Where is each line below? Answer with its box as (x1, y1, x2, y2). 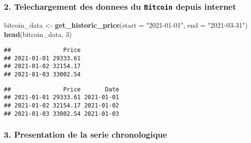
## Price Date (4, 86, 119, 93)
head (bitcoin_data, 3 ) (4, 29, 72, 39)
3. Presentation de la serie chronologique (4, 128, 167, 141)
